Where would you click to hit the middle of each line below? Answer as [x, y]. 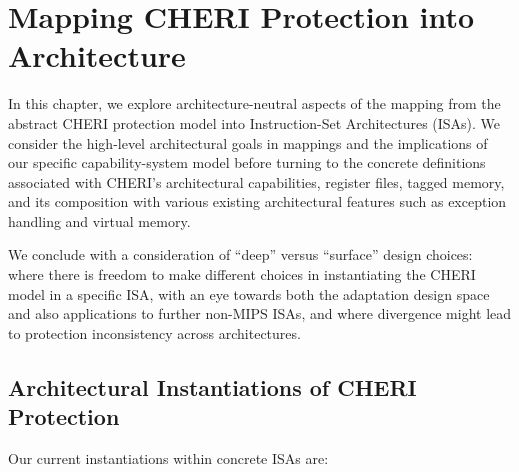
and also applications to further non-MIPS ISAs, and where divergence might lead [260, 313]
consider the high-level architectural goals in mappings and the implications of [248, 142]
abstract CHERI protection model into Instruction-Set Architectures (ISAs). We [254, 122]
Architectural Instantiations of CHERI [212, 386]
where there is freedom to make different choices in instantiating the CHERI [242, 274]
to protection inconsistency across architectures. [154, 332]
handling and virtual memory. [99, 220]
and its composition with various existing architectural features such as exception [257, 201]
